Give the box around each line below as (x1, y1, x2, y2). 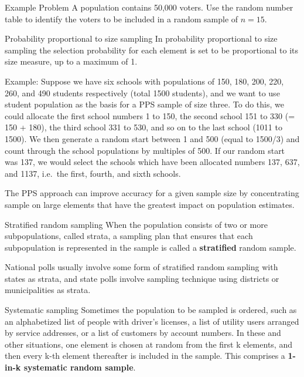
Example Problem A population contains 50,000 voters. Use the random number (5, 1, 293, 13)
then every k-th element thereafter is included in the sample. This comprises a (5, 349, 285, 362)
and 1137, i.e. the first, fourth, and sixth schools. (5, 167, 181, 179)
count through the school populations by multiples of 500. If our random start (5, 144, 285, 156)
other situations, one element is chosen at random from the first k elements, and (5, 338, 292, 350)
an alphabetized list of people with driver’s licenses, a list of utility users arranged (5, 315, 299, 327)
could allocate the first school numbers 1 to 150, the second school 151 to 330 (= (5, 109, 295, 122)
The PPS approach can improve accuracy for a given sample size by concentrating (5, 187, 299, 199)
